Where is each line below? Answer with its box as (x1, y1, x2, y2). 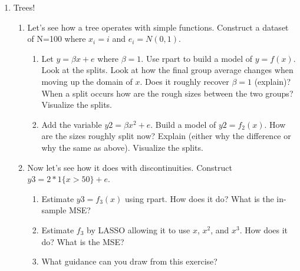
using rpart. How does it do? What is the (125, 192, 274, 204)
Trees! (13, 1, 35, 13)
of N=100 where (27, 32, 86, 45)
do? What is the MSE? (41, 235, 124, 247)
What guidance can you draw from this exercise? (41, 255, 217, 267)
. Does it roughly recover (140, 75, 229, 87)
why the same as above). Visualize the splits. (41, 141, 203, 153)
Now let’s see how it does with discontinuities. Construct (27, 161, 232, 173)
